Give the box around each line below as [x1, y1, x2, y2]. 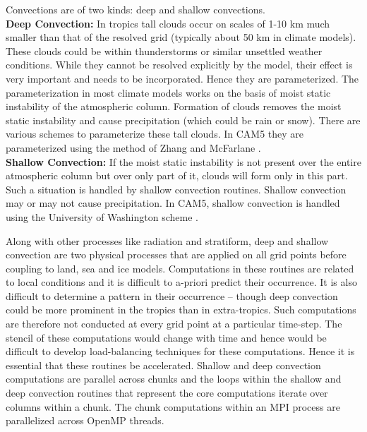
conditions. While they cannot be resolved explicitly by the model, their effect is [6, 57, 353, 72]
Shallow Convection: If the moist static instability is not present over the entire [6, 154, 361, 169]
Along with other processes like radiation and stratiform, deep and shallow [6, 233, 329, 248]
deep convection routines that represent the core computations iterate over [6, 385, 328, 400]
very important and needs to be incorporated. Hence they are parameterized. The [6, 71, 359, 85]
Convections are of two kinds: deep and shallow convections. [6, 2, 265, 16]
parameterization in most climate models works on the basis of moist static [6, 85, 331, 100]
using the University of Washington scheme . [6, 209, 198, 224]
